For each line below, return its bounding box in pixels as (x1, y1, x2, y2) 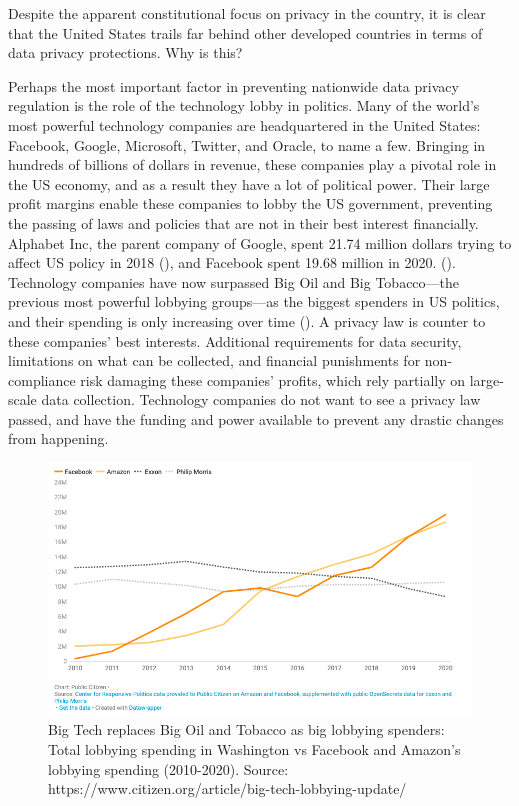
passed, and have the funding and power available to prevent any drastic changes (8, 408, 504, 429)
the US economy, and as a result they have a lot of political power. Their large (8, 173, 490, 194)
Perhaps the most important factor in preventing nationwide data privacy (8, 75, 459, 96)
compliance (8, 369, 76, 390)
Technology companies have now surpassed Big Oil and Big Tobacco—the (8, 271, 460, 292)
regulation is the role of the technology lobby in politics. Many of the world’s (8, 95, 480, 116)
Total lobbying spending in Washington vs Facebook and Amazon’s (48, 738, 461, 759)
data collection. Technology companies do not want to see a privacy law (41, 389, 481, 410)
